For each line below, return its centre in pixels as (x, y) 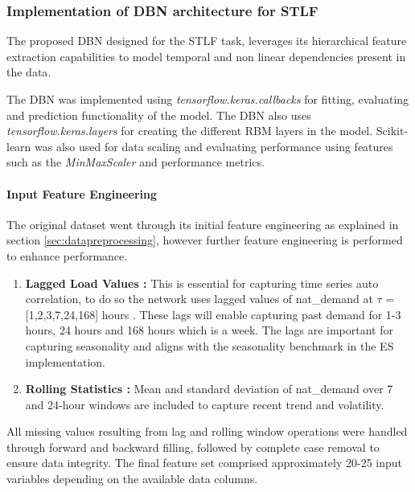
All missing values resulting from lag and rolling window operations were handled (207, 431)
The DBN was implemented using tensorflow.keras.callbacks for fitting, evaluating (208, 99)
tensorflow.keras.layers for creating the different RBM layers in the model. (190, 131)
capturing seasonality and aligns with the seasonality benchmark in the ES (210, 345)
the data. (29, 72)
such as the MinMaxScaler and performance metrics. (136, 162)
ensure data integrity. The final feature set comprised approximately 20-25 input (204, 463)
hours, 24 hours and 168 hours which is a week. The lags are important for (209, 330)
